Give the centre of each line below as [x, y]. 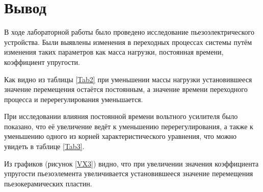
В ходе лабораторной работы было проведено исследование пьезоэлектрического [129, 32]
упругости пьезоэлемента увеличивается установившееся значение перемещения [129, 173]
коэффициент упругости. [42, 62]
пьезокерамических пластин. [48, 183]
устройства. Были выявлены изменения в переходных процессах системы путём [128, 42]
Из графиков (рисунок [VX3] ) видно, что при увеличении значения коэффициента [131, 163]
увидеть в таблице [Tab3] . [44, 146]
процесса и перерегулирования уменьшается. [74, 99]
